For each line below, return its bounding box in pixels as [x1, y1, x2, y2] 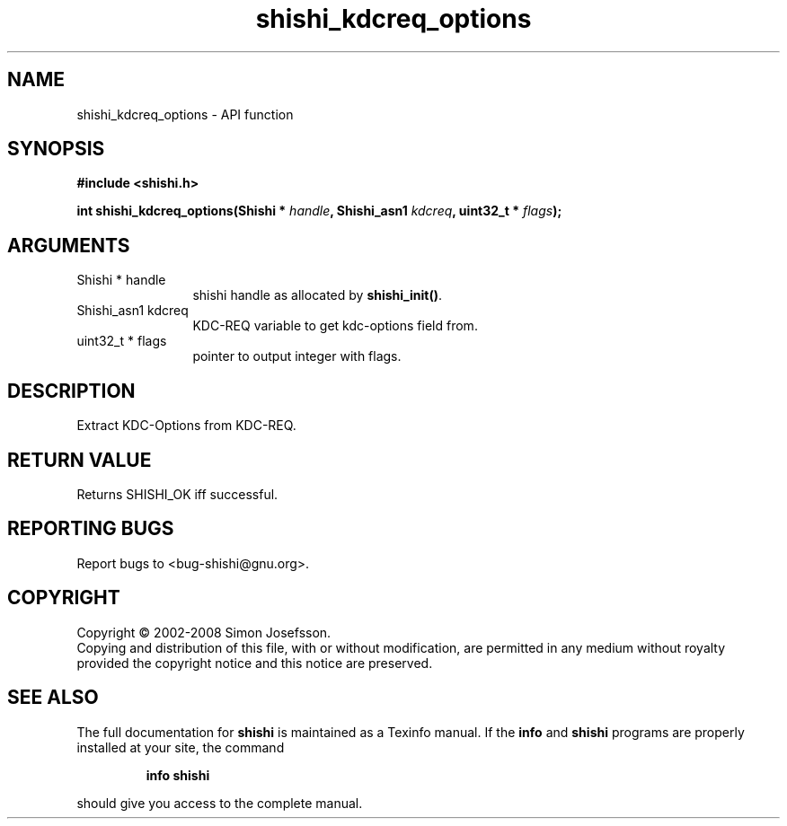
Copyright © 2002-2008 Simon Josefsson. [76, 624, 332, 640]
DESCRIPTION [7, 379, 136, 402]
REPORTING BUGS [7, 517, 174, 540]
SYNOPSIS [7, 137, 105, 161]
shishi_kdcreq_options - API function [76, 106, 294, 122]
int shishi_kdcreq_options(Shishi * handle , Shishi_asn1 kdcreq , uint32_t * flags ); [76, 203, 562, 219]
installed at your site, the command [76, 739, 285, 755]
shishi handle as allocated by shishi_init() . [192, 287, 442, 303]
